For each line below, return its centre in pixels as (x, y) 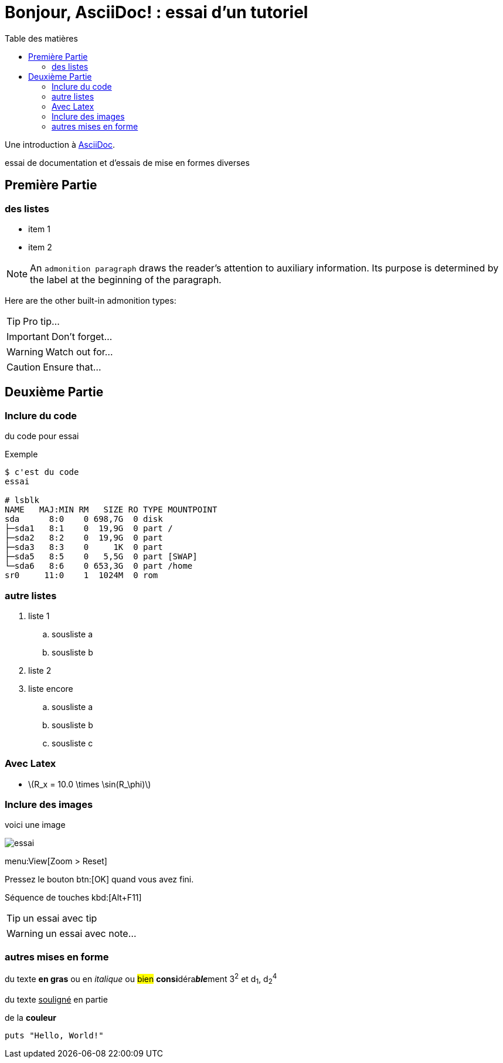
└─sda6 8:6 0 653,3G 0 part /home (99, 566)
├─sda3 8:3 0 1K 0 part (84, 547)
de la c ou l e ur (30, 1017)
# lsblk (22, 500)
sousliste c (72, 743)
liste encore (51, 688)
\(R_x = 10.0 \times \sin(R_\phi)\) (90, 784)
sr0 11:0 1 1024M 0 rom (81, 575)
